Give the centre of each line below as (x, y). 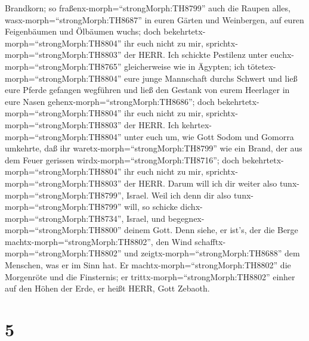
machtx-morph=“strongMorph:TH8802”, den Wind (98, 241)
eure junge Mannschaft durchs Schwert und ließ (211, 78)
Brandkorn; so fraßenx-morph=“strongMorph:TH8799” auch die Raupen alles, (148, 8)
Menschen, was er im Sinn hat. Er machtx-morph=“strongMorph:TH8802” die (148, 265)
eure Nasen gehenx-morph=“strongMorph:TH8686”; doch (110, 101)
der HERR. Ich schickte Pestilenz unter (196, 55)
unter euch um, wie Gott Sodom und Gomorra (209, 136)
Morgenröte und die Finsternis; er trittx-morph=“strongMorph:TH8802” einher (150, 276)
